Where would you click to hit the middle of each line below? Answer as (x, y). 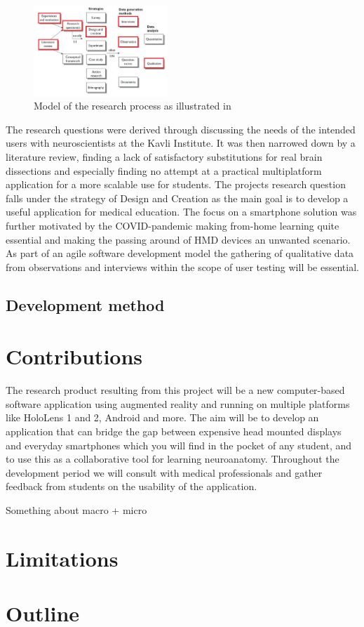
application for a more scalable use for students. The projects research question (176, 184)
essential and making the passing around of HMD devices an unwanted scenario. (178, 239)
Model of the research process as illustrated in (133, 106)
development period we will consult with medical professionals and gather (164, 472)
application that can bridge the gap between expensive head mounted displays (174, 431)
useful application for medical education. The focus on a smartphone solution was (181, 212)
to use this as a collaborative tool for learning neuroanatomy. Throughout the (173, 459)
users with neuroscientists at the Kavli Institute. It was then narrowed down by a (181, 143)
